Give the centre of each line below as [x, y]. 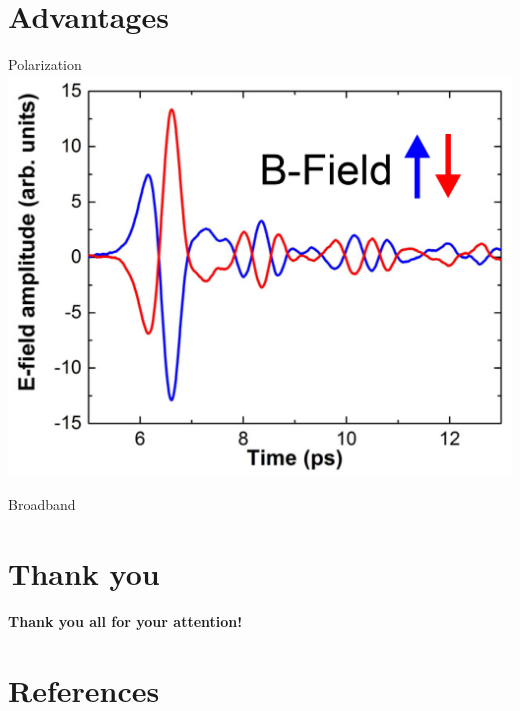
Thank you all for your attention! [125, 621]
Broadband [42, 504]
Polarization [45, 64]
